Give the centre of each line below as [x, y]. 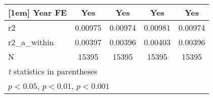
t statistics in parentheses [53, 71]
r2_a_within [31, 42]
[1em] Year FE [38, 12]
